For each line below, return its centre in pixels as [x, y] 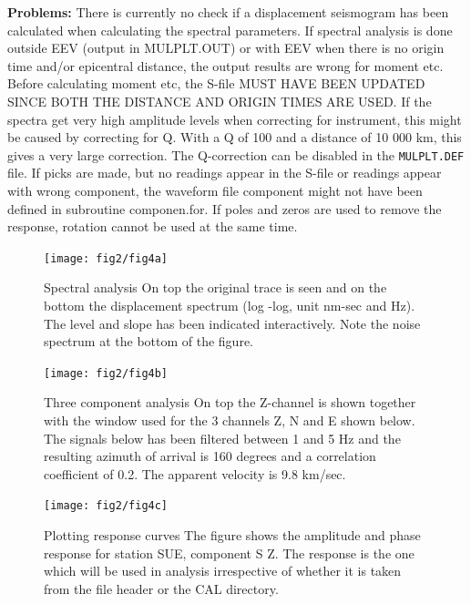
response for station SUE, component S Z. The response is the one [229, 553]
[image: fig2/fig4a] [106, 258]
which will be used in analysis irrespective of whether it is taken [223, 571]
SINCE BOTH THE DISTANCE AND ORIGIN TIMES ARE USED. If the [220, 101]
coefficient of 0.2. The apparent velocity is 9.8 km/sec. [195, 473]
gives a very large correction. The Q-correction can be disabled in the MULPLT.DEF [236, 154]
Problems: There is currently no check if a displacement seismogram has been [228, 12]
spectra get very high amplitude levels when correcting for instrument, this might [235, 119]
